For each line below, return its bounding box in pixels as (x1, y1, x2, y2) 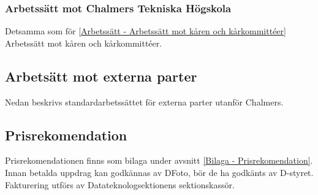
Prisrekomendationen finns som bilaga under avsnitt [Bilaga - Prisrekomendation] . (5, 154, 313, 167)
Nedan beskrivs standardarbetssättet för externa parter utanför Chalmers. (5, 95, 284, 108)
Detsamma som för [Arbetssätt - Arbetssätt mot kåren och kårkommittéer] (5, 25, 286, 37)
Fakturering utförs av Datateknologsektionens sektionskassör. (5, 178, 235, 191)
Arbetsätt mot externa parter (5, 66, 197, 85)
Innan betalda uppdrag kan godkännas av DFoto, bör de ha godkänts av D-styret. (5, 166, 314, 178)
